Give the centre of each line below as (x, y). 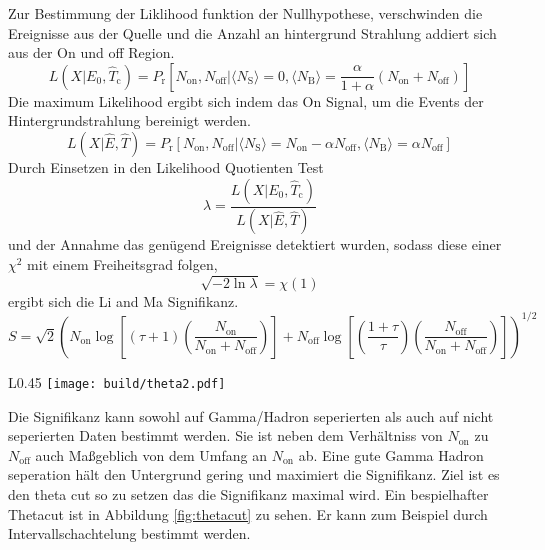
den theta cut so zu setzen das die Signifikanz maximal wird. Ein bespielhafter (248, 493)
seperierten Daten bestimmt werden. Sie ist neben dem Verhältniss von (225, 435)
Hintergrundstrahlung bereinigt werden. (129, 120)
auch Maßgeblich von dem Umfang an (151, 454)
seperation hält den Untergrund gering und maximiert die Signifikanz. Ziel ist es (254, 474)
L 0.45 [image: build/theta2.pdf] (117, 381)
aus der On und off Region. (91, 52)
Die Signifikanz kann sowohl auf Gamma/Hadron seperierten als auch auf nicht (251, 415)
